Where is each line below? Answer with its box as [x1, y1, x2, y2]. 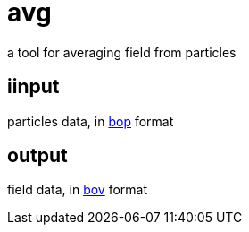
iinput [7, 75, 60, 99]
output [7, 144, 68, 168]
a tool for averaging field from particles [7, 44, 237, 60]
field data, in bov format [7, 182, 148, 198]
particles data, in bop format [7, 113, 174, 129]
